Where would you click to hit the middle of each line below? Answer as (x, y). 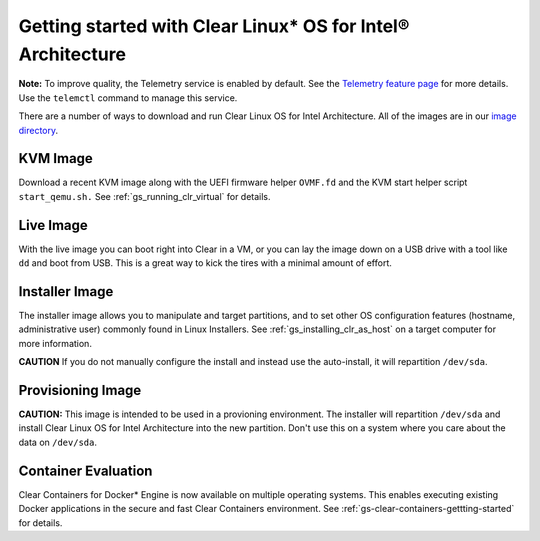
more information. (55, 343)
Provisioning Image (80, 390)
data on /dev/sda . (57, 442)
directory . (38, 130)
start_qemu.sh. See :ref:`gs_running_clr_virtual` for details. (144, 196)
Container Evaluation (85, 470)
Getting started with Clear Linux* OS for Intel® (214, 26)
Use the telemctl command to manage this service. (128, 97)
